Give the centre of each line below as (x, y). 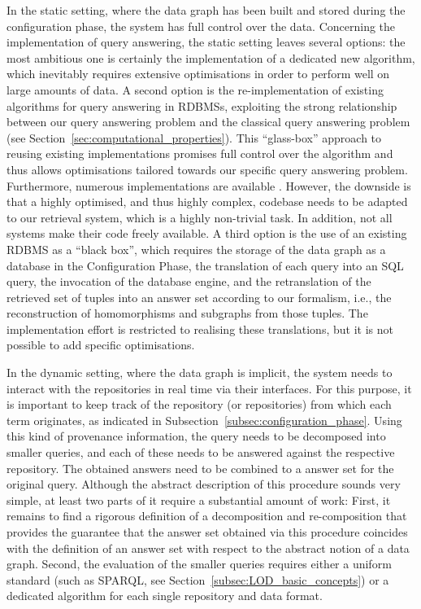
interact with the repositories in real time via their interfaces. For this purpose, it (209, 388)
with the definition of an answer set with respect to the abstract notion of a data (208, 548)
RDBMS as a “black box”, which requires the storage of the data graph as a (196, 249)
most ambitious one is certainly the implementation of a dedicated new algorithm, (211, 57)
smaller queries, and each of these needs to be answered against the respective (201, 452)
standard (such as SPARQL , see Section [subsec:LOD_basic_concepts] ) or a (198, 579)
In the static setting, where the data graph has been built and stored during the (206, 10)
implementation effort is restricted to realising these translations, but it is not (200, 329)
